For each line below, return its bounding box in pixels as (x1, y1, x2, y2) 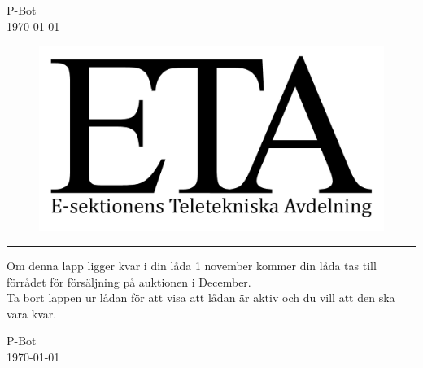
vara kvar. (7, 304, 57, 322)
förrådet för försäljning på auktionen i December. (7, 273, 251, 290)
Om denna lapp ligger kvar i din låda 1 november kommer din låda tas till (7, 257, 377, 274)
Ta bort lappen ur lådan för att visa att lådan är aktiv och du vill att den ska (7, 289, 395, 306)
